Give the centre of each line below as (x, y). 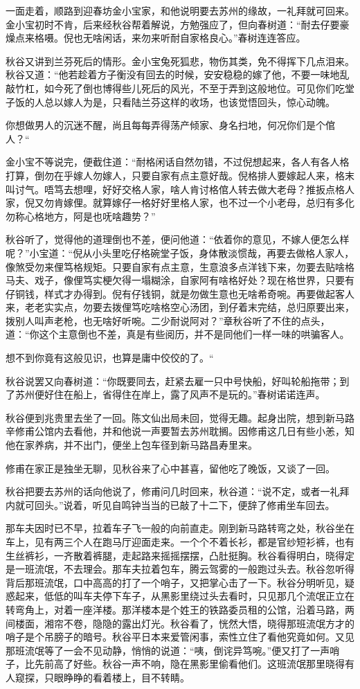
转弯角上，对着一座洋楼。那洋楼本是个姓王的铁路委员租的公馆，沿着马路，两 (180, 609)
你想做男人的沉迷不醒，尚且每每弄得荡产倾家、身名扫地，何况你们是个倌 (170, 125)
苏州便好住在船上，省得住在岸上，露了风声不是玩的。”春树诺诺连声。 (170, 394)
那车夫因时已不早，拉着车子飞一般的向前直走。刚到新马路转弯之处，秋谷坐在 (180, 528)
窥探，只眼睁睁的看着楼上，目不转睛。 (102, 677)
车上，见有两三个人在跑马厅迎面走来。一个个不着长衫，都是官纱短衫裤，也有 (180, 542)
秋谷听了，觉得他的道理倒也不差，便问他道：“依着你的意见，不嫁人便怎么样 (178, 239)
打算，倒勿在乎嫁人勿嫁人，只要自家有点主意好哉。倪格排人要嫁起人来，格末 (180, 175)
